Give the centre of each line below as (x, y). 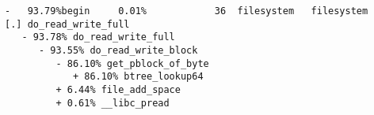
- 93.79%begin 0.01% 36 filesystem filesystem (187, 11)
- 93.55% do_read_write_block (118, 50)
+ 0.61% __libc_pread (113, 103)
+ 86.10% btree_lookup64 (138, 77)
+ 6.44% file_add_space (118, 89)
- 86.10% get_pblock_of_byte (132, 63)
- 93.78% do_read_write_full (98, 37)
